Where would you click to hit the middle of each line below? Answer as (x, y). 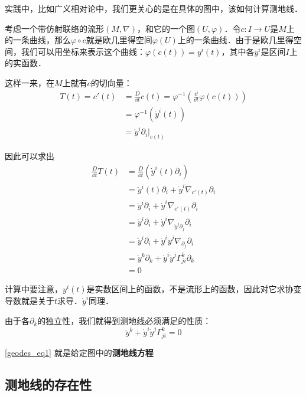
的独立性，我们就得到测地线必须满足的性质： (124, 320)
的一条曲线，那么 (38, 40)
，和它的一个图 (166, 28)
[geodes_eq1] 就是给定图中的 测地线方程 (79, 352)
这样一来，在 (30, 82)
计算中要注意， (34, 289)
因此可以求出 (30, 156)
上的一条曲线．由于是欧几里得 (235, 40)
